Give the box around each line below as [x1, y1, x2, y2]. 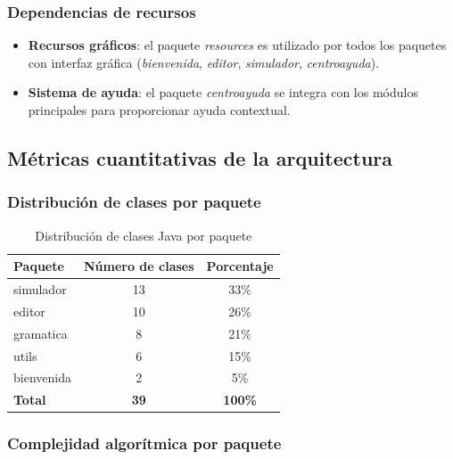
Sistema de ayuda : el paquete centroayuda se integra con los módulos [28, 83, 418, 102]
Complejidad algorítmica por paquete [7, 432, 282, 455]
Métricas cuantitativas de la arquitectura [7, 143, 392, 171]
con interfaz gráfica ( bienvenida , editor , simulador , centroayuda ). [28, 53, 380, 71]
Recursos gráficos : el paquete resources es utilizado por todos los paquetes [28, 36, 447, 54]
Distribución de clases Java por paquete [35, 225, 252, 244]
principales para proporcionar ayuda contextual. [28, 101, 291, 119]
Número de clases [83, 257, 194, 275]
